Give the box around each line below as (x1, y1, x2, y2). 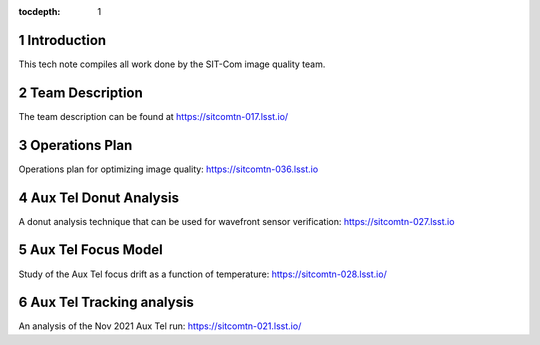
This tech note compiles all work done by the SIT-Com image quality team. (18, 58, 326, 70)
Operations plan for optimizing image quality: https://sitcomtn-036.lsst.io (18, 163, 319, 175)
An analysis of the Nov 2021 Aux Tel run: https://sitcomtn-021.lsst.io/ (18, 320, 302, 332)
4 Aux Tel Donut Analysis (18, 189, 180, 206)
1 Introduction (18, 31, 107, 49)
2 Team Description (18, 84, 144, 101)
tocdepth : (18, 6, 61, 17)
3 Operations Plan (18, 136, 133, 154)
